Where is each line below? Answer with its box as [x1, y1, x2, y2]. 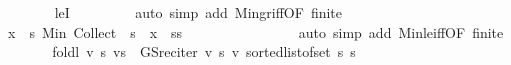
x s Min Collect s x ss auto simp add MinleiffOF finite [7, 21, 504, 42]
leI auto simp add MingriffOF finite [54, 2, 343, 22]
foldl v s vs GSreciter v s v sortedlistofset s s [52, 41, 356, 62]
